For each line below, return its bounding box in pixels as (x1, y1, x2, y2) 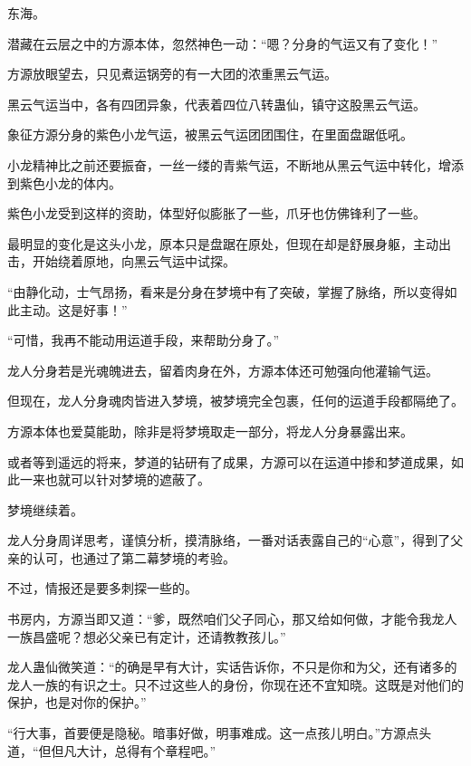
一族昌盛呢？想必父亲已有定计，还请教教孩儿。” (7, 627, 286, 646)
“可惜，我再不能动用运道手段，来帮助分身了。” (7, 330, 280, 349)
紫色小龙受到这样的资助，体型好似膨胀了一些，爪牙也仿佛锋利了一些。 (7, 204, 426, 223)
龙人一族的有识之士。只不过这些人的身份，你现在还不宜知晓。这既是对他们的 (7, 675, 464, 694)
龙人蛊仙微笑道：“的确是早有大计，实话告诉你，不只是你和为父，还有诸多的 (7, 657, 457, 676)
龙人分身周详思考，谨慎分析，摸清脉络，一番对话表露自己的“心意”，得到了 (7, 531, 451, 550)
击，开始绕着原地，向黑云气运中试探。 (7, 252, 235, 271)
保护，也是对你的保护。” (7, 693, 147, 712)
